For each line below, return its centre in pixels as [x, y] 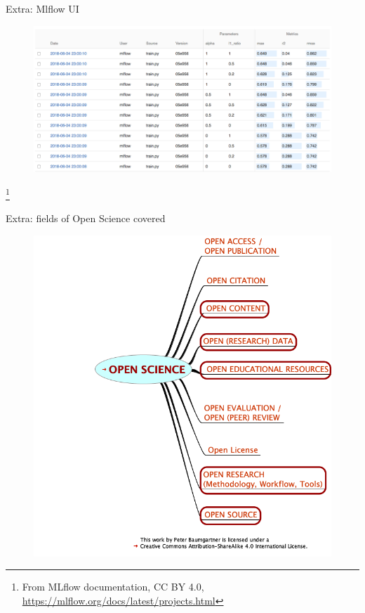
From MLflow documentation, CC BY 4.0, [113, 587]
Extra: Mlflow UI [42, 8]
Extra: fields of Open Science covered [86, 218]
